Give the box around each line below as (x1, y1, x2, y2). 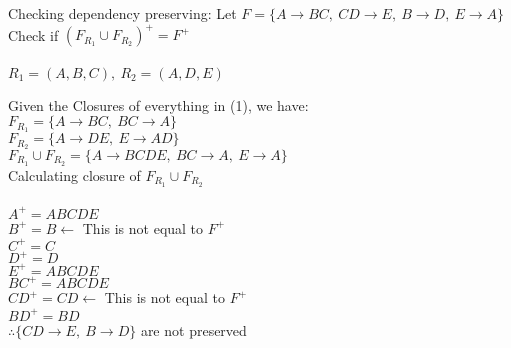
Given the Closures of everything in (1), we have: (8, 94, 309, 115)
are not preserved (140, 319, 247, 340)
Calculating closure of (8, 164, 141, 185)
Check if (8, 24, 59, 45)
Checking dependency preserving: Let (8, 3, 237, 23)
